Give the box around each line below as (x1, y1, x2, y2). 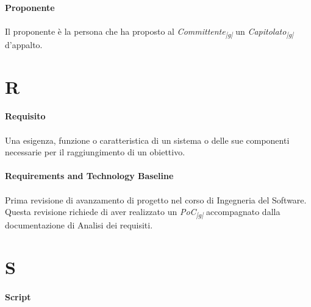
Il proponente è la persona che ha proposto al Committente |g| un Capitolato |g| (5, 24, 294, 39)
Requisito (5, 110, 46, 122)
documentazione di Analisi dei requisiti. (5, 219, 153, 231)
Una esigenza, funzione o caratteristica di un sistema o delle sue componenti (5, 133, 290, 146)
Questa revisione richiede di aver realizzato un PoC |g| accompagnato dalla (5, 205, 281, 220)
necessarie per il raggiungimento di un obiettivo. (5, 146, 185, 158)
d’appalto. (5, 38, 43, 51)
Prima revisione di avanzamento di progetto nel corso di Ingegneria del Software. (5, 193, 307, 206)
